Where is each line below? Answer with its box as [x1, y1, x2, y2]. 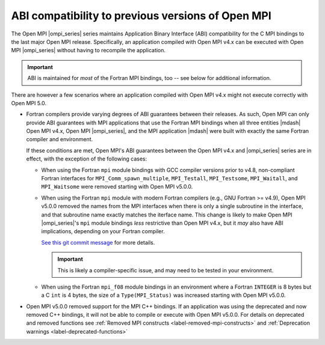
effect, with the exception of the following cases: [26, 155, 147, 162]
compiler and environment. [26, 136, 93, 143]
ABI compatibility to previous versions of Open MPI [11, 9, 272, 22]
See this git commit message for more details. [41, 239, 155, 246]
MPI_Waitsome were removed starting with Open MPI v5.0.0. [41, 183, 193, 191]
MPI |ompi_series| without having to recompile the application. [11, 47, 166, 54]
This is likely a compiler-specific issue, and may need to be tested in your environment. [57, 266, 274, 273]
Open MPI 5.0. [11, 99, 47, 106]
